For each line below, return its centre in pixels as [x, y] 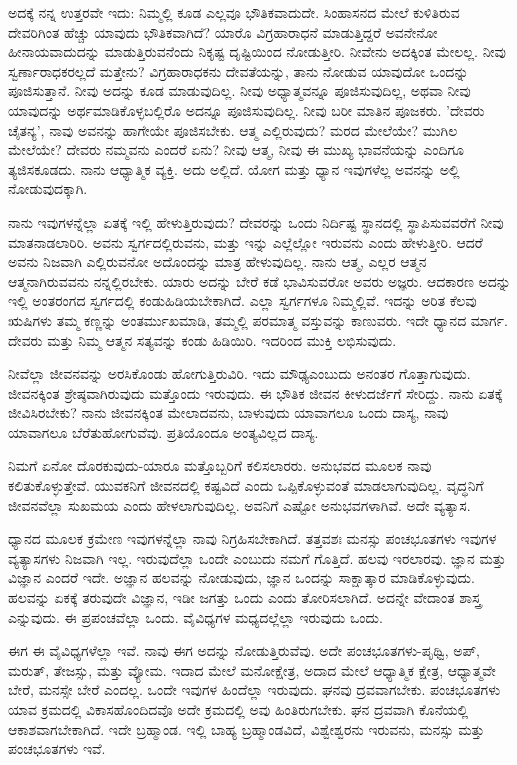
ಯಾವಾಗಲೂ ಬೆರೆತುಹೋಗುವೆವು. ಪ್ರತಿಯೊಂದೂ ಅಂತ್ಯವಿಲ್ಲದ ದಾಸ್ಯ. [163, 431]
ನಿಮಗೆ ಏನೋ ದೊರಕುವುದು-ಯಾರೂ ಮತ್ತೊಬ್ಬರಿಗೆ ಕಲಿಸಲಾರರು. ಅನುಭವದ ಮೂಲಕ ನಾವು [220, 465]
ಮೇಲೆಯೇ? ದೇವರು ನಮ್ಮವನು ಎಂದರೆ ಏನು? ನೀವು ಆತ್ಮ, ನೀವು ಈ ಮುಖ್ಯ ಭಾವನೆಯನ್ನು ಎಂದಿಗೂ [236, 149]
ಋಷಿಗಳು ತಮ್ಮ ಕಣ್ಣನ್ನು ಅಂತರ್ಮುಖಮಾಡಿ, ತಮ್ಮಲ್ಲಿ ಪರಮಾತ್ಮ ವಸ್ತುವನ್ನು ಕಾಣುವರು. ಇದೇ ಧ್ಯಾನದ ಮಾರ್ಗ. [258, 319]
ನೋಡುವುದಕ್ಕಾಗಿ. [48, 188]
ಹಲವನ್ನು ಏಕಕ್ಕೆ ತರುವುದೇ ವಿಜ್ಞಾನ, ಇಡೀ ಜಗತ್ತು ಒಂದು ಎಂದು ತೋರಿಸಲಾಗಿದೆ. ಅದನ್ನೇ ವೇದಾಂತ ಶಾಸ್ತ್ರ [245, 597]
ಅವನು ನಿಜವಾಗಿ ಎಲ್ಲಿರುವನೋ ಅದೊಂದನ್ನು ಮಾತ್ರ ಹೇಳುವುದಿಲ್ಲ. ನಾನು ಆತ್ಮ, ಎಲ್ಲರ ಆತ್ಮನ [217, 261]
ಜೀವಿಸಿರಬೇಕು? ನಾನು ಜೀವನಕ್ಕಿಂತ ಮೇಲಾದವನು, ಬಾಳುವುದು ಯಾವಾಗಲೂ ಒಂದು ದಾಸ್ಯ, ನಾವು [228, 412]
